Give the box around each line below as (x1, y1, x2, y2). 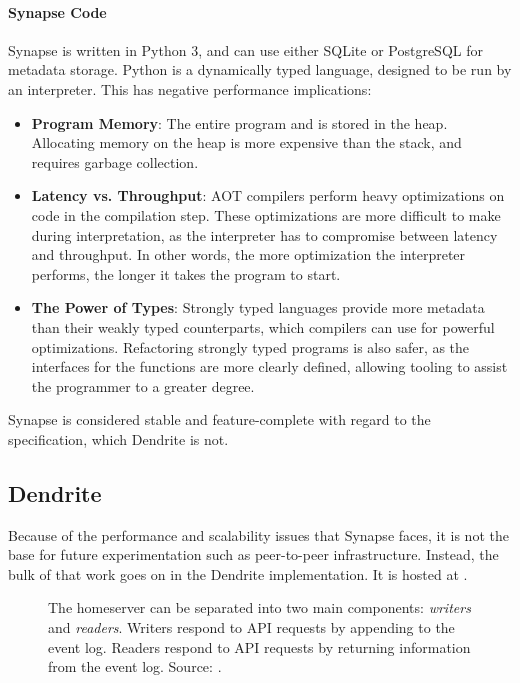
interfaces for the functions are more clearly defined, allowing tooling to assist (31, 356, 508, 377)
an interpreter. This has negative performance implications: (8, 78, 372, 99)
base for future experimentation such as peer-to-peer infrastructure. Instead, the (8, 544, 499, 565)
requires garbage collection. (31, 151, 199, 172)
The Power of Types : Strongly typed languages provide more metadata (31, 297, 485, 318)
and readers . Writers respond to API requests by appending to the (48, 617, 455, 638)
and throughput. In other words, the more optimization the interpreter (31, 244, 466, 265)
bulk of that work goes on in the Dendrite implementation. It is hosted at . (8, 563, 468, 584)
